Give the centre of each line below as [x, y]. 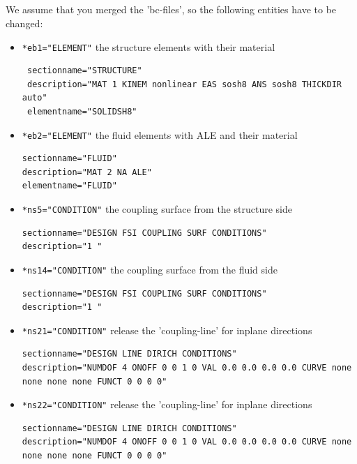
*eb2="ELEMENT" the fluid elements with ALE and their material [160, 134]
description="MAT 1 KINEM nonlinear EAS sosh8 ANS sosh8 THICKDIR [184, 84]
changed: [24, 23]
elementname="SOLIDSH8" [82, 112]
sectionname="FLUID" [69, 159]
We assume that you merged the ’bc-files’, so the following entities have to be [171, 9]
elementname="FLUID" [69, 186]
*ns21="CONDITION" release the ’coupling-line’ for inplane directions [167, 330]
